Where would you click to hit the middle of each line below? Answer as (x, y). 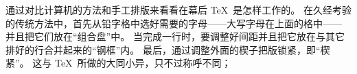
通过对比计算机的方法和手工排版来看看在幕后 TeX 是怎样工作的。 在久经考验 (178, 10)
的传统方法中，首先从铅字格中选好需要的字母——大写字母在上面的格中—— (174, 23)
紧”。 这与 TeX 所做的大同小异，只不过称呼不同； (118, 63)
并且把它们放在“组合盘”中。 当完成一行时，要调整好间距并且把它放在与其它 (175, 36)
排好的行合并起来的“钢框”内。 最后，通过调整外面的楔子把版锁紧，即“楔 (168, 49)
